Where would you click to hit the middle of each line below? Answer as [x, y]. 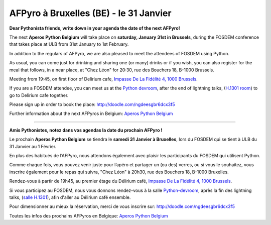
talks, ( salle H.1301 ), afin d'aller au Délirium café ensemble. [70, 197]
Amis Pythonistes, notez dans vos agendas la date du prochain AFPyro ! [86, 130]
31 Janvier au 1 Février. [33, 146]
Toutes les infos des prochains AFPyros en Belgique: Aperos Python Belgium [89, 215]
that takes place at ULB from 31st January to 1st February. [69, 44]
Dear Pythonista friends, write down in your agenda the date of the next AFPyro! [95, 28]
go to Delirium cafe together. [39, 95]
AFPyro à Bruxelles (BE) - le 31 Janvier [90, 13]
